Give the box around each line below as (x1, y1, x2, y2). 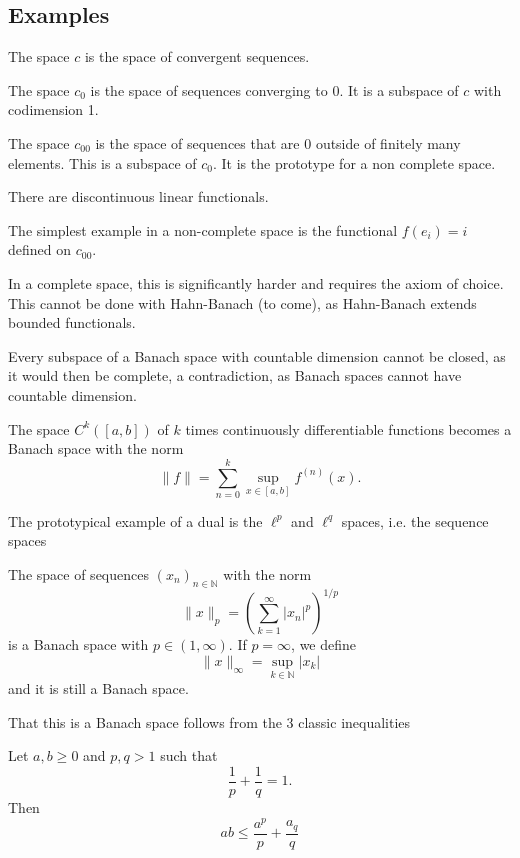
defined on (8, 239, 72, 260)
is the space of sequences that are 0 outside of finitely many (95, 132, 461, 153)
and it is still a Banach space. (8, 678, 189, 699)
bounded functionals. (8, 312, 136, 333)
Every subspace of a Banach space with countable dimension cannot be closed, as (8, 345, 506, 366)
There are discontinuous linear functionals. (8, 186, 269, 207)
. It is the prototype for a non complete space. (212, 152, 496, 173)
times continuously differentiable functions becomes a (185, 418, 512, 439)
